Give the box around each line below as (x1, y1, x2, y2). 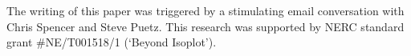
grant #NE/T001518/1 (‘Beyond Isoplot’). (6, 34, 217, 50)
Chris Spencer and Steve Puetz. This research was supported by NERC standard (6, 18, 405, 34)
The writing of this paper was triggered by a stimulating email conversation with (6, 2, 405, 18)
